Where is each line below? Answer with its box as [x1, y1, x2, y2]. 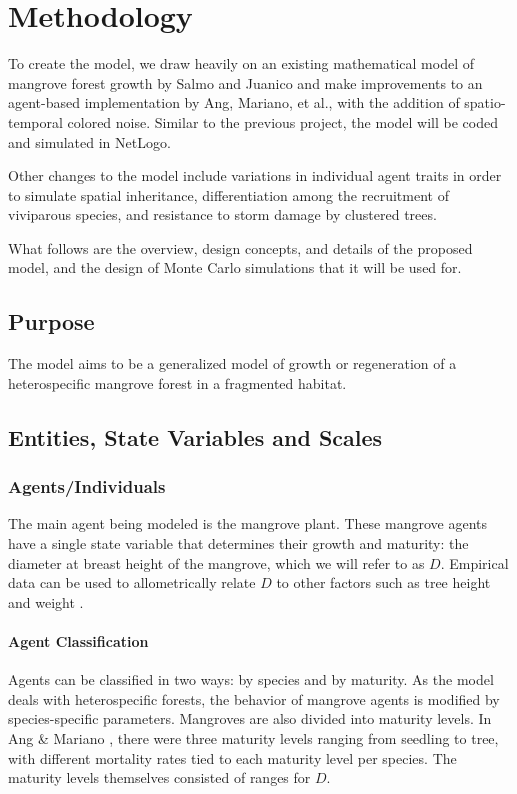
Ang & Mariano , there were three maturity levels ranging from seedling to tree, [8, 728, 499, 748]
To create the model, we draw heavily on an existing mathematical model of [8, 53, 475, 74]
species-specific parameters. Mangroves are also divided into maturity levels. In [8, 708, 492, 729]
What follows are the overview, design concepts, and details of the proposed [8, 237, 473, 258]
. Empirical [440, 552, 509, 573]
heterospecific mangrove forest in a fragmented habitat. [8, 372, 347, 393]
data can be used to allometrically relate [8, 572, 256, 593]
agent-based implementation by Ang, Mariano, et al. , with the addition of [8, 92, 460, 113]
